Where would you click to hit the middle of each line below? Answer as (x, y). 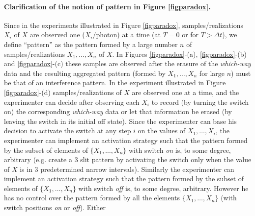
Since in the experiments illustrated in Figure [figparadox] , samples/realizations (124, 25)
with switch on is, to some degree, (180, 150)
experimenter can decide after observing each (72, 102)
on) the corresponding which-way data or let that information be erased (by (118, 111)
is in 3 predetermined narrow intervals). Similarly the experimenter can (127, 169)
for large (212, 73)
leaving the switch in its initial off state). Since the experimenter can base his (120, 121)
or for (190, 35)
